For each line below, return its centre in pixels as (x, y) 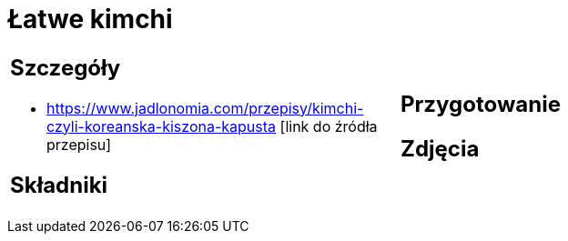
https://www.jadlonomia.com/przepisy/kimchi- (205, 108)
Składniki (59, 185)
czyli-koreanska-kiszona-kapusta (162, 126)
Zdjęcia (440, 148)
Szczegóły (66, 67)
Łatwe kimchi (90, 19)
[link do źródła (329, 126)
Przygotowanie (481, 104)
